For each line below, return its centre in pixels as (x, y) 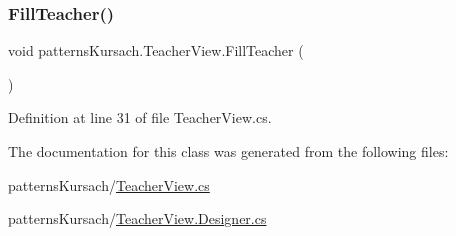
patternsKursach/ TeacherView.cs (109, 184)
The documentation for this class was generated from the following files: (228, 151)
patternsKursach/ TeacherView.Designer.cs (137, 218)
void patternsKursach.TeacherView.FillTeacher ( (156, 50)
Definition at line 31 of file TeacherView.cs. (140, 117)
